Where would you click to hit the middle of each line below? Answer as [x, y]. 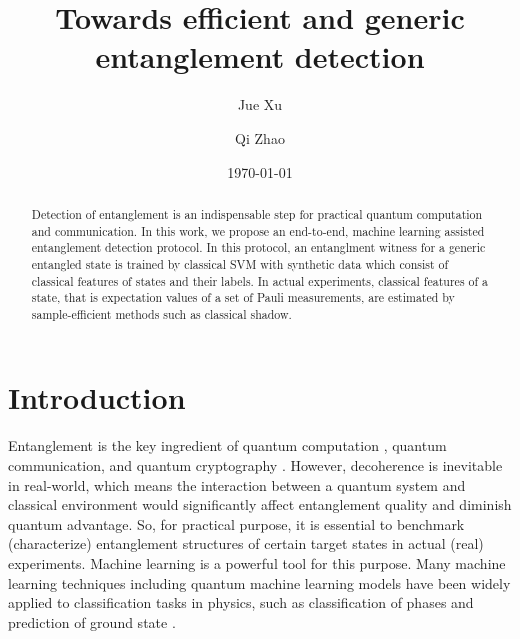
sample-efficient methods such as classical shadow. [161, 313]
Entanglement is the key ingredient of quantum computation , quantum [227, 445]
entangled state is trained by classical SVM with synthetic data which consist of [240, 263]
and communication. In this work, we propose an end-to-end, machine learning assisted [258, 230]
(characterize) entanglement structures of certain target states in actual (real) [246, 543]
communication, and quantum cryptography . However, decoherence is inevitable [255, 465]
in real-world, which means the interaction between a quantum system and [237, 484]
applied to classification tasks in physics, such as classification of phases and [241, 602]
